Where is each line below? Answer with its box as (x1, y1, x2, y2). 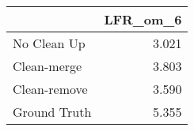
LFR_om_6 (104, 10, 182, 28)
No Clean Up (13, 34, 86, 52)
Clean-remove (13, 80, 88, 98)
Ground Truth (13, 103, 92, 121)
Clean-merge (13, 57, 82, 75)
